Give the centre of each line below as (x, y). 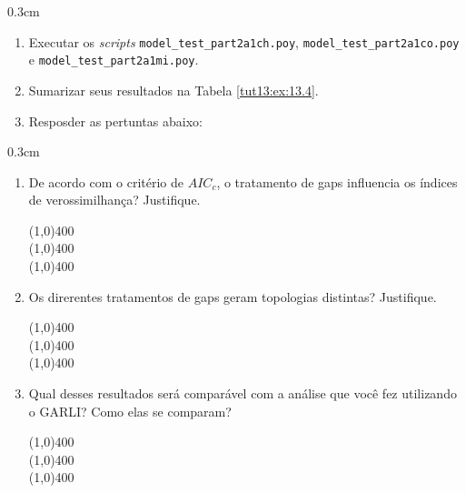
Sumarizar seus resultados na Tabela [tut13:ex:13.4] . (174, 90)
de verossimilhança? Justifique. (114, 200)
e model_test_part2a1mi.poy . (114, 60)
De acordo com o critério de (106, 181)
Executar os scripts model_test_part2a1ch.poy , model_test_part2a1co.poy (244, 41)
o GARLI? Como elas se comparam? (130, 411)
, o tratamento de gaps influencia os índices (337, 181)
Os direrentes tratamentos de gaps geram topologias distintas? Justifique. (233, 296)
